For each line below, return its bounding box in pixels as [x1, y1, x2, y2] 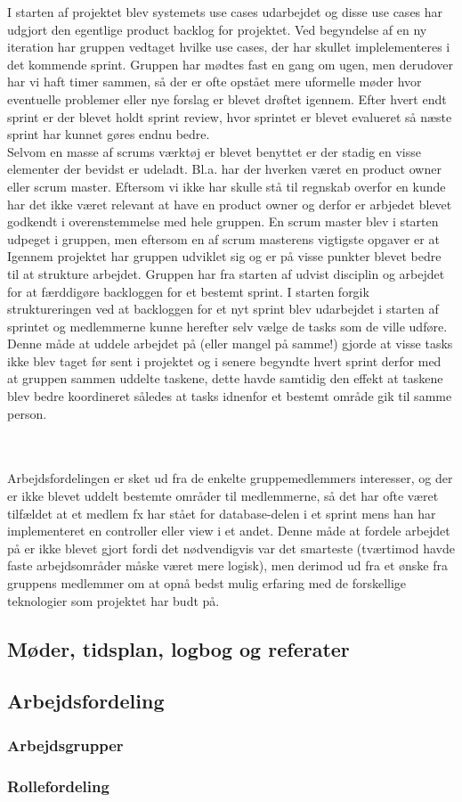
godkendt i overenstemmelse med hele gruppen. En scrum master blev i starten [7, 212, 439, 231]
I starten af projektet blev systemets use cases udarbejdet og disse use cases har [7, 3, 443, 20]
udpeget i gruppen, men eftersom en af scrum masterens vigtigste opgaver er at [7, 229, 440, 248]
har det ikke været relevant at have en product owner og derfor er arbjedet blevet [7, 194, 452, 213]
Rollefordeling [7, 774, 109, 797]
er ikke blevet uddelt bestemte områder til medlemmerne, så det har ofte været [7, 487, 439, 505]
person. [7, 404, 47, 422]
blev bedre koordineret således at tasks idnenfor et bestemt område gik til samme [7, 387, 452, 405]
